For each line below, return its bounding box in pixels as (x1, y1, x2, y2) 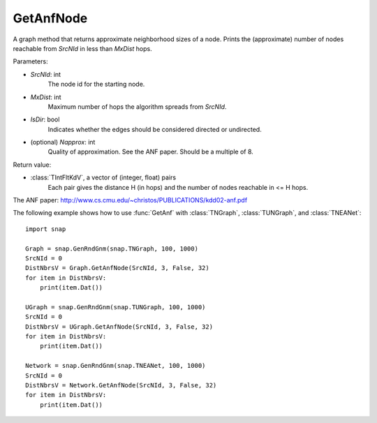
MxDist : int (30, 93, 61, 101)
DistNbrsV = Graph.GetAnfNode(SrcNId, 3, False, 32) (25, 264, 209, 272)
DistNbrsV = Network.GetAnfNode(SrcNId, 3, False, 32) (25, 381, 217, 389)
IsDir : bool (30, 115, 60, 124)
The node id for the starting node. (47, 80, 145, 89)
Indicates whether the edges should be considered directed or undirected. (47, 125, 262, 133)
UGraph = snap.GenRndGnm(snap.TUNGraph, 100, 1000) (25, 303, 206, 311)
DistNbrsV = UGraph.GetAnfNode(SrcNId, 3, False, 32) (25, 322, 213, 331)
